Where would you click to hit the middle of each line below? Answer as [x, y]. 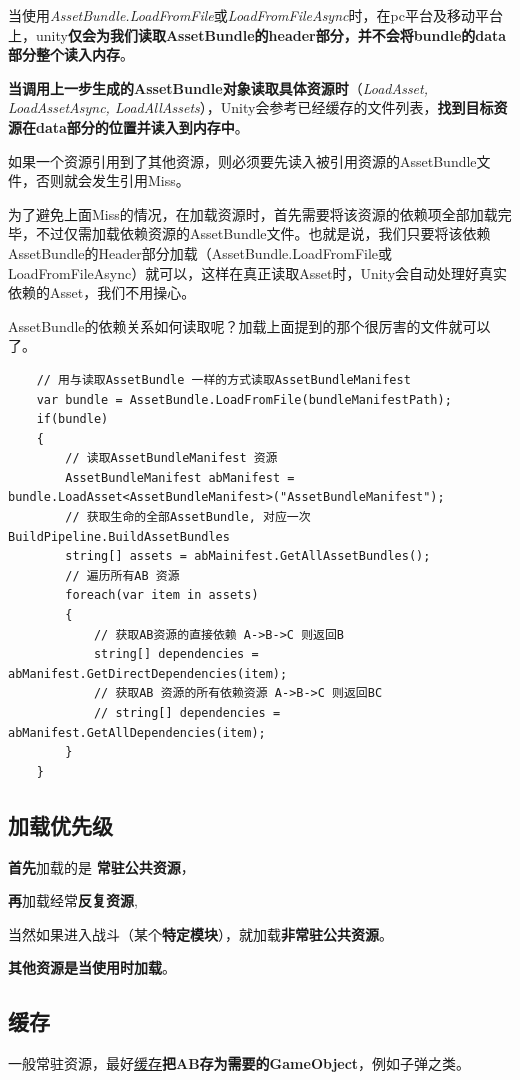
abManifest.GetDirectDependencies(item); [148, 673]
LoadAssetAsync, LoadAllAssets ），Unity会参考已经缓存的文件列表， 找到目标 [251, 107]
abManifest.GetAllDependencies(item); [137, 732]
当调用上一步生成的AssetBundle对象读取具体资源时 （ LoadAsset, [218, 87]
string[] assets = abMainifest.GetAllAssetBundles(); [248, 556]
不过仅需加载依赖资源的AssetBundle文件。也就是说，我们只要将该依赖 [263, 233]
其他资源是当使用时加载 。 [92, 967]
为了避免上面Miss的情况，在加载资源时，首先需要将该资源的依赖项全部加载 [253, 213]
